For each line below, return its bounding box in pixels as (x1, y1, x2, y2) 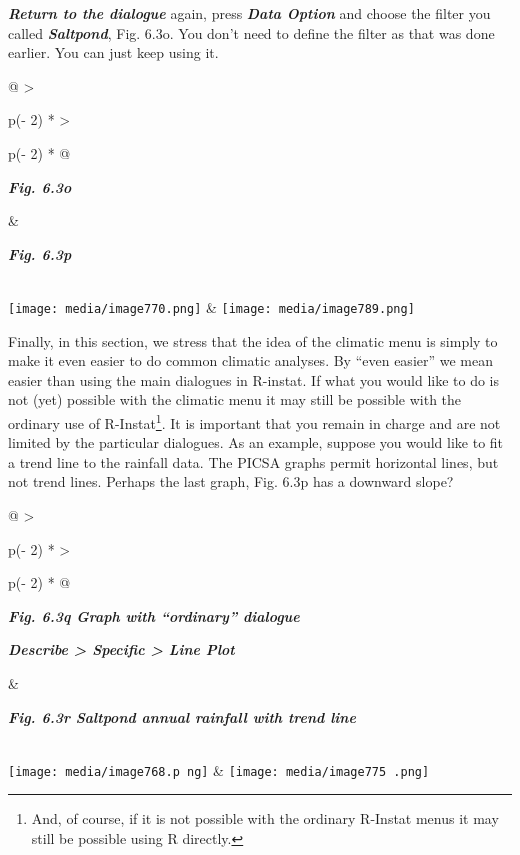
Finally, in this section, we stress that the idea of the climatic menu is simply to (8, 330, 498, 351)
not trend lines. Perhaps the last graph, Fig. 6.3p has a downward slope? (8, 471, 454, 492)
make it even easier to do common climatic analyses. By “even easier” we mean (8, 350, 494, 371)
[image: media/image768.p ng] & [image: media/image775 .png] (8, 759, 430, 780)
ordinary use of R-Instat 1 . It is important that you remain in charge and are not (8, 409, 501, 433)
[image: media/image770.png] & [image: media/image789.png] (8, 296, 415, 317)
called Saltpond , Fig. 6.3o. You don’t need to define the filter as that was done (8, 22, 495, 43)
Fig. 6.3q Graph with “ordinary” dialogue (8, 605, 300, 626)
